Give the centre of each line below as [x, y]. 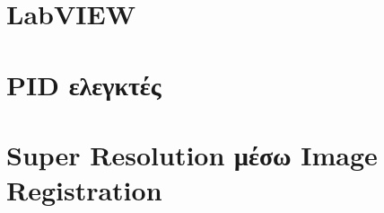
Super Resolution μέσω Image [192, 154]
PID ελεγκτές [84, 84]
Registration [84, 190]
